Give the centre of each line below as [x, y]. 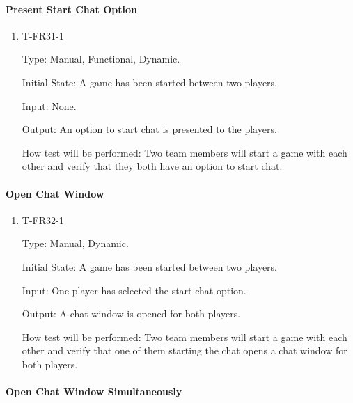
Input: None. [49, 105]
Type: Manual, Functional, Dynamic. [101, 59]
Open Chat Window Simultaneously [94, 392]
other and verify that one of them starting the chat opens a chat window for [185, 350]
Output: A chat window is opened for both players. [131, 314]
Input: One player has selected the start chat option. [134, 290]
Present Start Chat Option [71, 9]
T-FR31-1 [43, 35]
